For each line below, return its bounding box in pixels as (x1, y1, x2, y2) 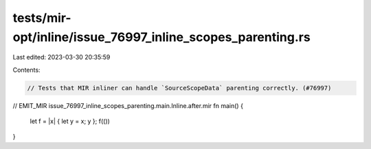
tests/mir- (12, 10, 71, 25)
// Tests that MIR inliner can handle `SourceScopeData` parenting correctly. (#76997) (27, 84, 332, 92)
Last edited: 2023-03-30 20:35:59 (12, 53, 111, 62)
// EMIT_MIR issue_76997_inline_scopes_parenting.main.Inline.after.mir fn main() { (12, 101, 244, 109)
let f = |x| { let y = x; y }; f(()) (30, 117, 110, 126)
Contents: (12, 66, 41, 74)
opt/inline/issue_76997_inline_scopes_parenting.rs (12, 29, 311, 44)
